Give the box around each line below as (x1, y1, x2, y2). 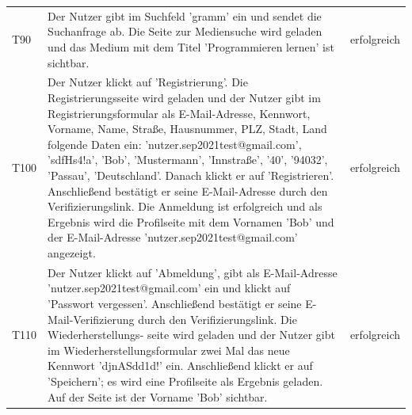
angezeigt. (48, 244, 96, 261)
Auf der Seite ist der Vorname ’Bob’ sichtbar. (48, 388, 268, 405)
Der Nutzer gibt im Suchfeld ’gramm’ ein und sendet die (48, 7, 322, 24)
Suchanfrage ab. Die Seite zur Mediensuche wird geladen (48, 23, 322, 40)
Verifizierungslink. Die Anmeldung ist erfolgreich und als (48, 198, 322, 215)
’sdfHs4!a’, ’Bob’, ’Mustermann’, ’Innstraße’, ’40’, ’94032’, (48, 151, 328, 168)
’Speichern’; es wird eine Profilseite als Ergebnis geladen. (48, 372, 323, 389)
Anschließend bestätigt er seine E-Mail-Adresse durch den (48, 182, 328, 199)
